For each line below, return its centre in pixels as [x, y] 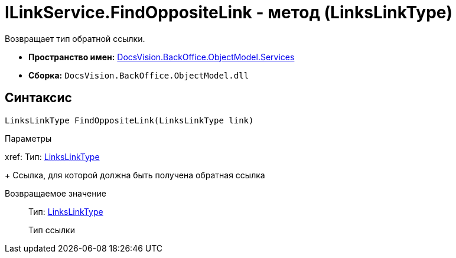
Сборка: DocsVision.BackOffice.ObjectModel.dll [139, 75]
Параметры [28, 138]
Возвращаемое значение [56, 193]
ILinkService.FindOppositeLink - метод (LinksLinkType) [229, 12]
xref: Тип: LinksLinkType [52, 156]
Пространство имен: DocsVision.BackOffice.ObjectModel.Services [162, 57]
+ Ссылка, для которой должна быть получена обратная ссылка [135, 175]
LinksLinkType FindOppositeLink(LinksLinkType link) [129, 120]
